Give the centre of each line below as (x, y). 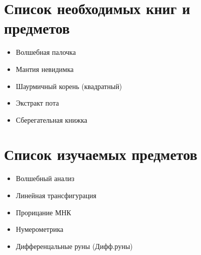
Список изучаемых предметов (101, 154)
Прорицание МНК (43, 212)
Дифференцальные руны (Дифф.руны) (74, 246)
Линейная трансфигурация (56, 195)
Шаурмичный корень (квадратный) (69, 86)
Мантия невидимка (45, 69)
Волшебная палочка (46, 52)
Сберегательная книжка (52, 119)
